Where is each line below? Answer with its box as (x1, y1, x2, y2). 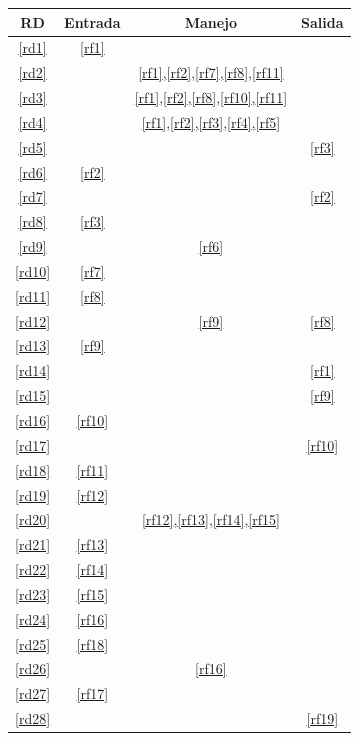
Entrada (64, 11, 121, 32)
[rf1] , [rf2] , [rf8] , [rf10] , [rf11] (134, 87, 288, 108)
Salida (301, 11, 344, 32)
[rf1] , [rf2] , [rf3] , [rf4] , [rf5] (141, 111, 281, 132)
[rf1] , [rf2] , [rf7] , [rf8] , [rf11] (138, 62, 284, 83)
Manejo (184, 11, 238, 32)
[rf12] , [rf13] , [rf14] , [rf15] (141, 509, 280, 530)
